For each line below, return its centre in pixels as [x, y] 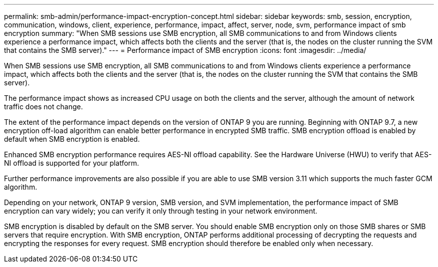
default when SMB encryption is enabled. [72, 139]
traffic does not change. [43, 107]
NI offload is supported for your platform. [72, 163]
